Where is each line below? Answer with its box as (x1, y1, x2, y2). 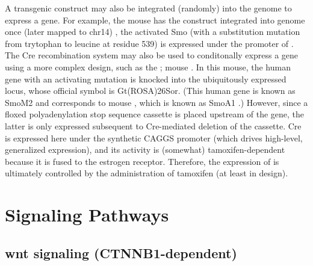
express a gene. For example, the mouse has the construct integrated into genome (5, 13, 305, 26)
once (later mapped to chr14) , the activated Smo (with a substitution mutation (5, 25, 300, 38)
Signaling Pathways (5, 202, 169, 227)
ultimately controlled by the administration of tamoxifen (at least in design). (5, 167, 288, 179)
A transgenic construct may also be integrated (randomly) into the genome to (5, 2, 292, 14)
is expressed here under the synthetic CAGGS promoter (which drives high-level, (5, 131, 303, 144)
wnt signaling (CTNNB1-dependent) (5, 243, 237, 262)
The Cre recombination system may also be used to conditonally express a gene (5, 49, 299, 61)
